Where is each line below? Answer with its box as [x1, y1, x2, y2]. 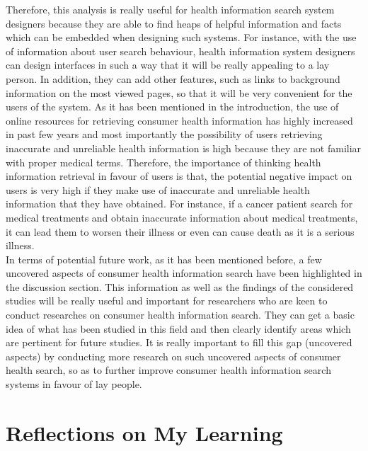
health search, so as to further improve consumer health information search [6, 362, 331, 377]
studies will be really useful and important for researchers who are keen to [6, 293, 328, 308]
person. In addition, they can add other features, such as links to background [6, 71, 340, 86]
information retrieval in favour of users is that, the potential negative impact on [6, 169, 352, 183]
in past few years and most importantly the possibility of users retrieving [6, 127, 323, 142]
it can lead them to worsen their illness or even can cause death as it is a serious [6, 224, 355, 239]
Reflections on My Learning [6, 418, 283, 447]
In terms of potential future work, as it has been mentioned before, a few [6, 251, 322, 266]
